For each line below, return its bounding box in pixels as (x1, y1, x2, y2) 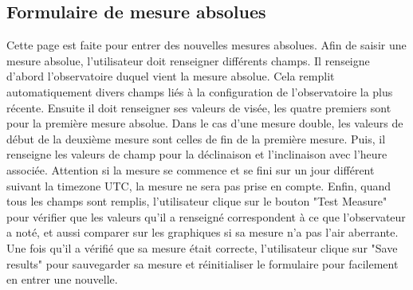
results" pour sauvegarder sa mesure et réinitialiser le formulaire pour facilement (6, 255, 399, 272)
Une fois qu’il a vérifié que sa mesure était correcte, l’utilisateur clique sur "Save (6, 239, 398, 256)
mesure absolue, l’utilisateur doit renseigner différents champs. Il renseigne (6, 52, 370, 69)
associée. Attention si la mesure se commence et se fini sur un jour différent (6, 161, 375, 178)
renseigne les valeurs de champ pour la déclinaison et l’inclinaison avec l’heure (6, 146, 387, 163)
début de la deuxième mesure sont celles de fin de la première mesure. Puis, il (6, 130, 386, 147)
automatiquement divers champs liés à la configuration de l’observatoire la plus (6, 83, 393, 100)
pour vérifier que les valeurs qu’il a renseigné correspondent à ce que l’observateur (6, 208, 406, 225)
